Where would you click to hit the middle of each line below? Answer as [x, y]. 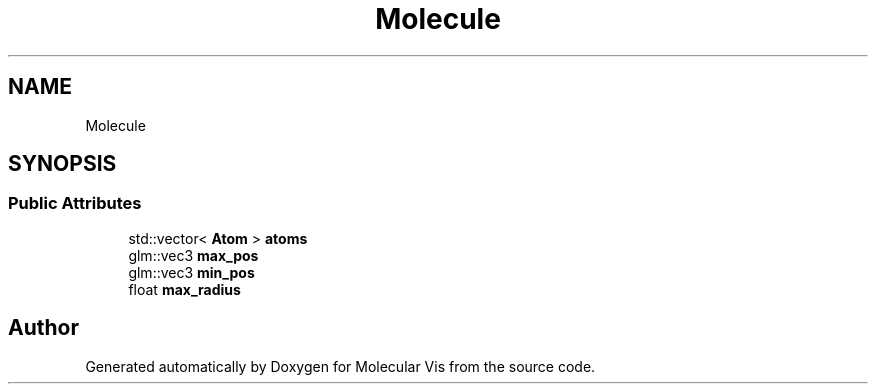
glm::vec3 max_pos [193, 255]
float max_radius [184, 289]
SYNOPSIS [62, 164]
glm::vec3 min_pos [191, 272]
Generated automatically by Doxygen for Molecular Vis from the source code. [340, 366]
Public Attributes [75, 203]
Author [43, 328]
